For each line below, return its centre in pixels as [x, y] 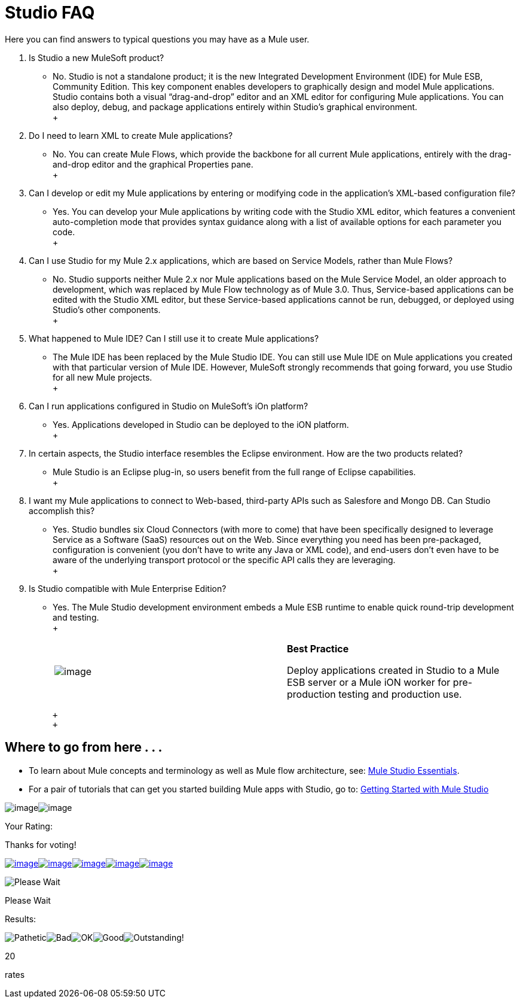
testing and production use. [400, 694]
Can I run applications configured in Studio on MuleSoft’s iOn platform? [169, 406]
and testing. [76, 617]
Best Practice [318, 648]
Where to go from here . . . [84, 747]
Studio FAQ [50, 13]
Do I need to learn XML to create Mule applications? [131, 135]
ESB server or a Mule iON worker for [369, 682]
